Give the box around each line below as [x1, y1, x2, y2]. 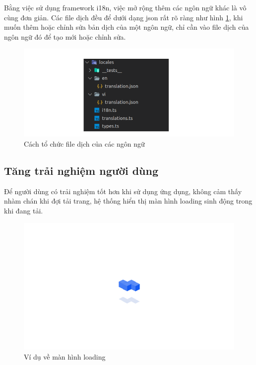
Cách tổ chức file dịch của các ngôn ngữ [24, 139, 145, 149]
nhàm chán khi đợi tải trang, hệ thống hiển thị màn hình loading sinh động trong [4, 196, 253, 206]
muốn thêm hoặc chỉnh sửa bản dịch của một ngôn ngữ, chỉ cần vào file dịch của [4, 22, 249, 32]
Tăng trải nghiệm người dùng [4, 163, 158, 178]
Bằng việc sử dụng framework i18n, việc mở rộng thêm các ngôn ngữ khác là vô [4, 2, 247, 12]
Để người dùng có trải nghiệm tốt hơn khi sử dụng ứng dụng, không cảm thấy [4, 186, 242, 196]
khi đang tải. [4, 206, 43, 216]
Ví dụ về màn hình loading [24, 351, 106, 362]
